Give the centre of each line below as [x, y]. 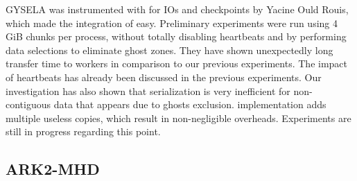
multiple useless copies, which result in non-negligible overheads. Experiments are [178, 118]
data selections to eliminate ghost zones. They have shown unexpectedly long [169, 50]
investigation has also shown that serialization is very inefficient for [148, 90]
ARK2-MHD [53, 169]
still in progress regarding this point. [83, 131]
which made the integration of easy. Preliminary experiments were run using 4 [172, 23]
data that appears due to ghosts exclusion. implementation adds [190, 104]
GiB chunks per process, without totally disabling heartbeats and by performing [176, 36]
